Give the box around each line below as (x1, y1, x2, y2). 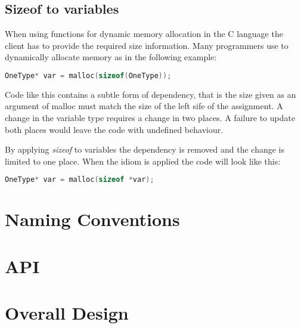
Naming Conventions (5, 207, 180, 231)
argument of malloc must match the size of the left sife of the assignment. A (5, 100, 283, 112)
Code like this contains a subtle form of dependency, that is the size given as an (5, 88, 296, 100)
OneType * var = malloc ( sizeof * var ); (5, 175, 154, 184)
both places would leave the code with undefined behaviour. (5, 123, 224, 135)
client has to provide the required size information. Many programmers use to (5, 39, 288, 51)
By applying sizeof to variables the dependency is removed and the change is (5, 143, 284, 156)
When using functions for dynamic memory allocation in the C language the (5, 27, 283, 40)
